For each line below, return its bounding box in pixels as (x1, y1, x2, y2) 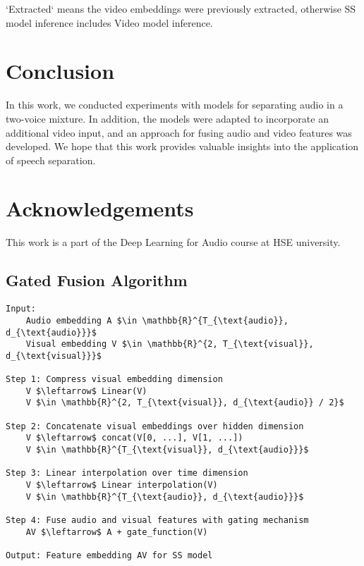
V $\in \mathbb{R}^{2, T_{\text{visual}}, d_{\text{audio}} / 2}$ (25, 398, 344, 408)
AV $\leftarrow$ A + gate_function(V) (25, 527, 208, 537)
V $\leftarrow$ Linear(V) (25, 386, 147, 396)
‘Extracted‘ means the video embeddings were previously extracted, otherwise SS (6, 1, 356, 16)
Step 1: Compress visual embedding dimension (6, 374, 223, 385)
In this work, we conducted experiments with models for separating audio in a (6, 97, 344, 112)
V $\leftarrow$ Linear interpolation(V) (25, 480, 218, 491)
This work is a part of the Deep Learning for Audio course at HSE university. (6, 235, 341, 250)
